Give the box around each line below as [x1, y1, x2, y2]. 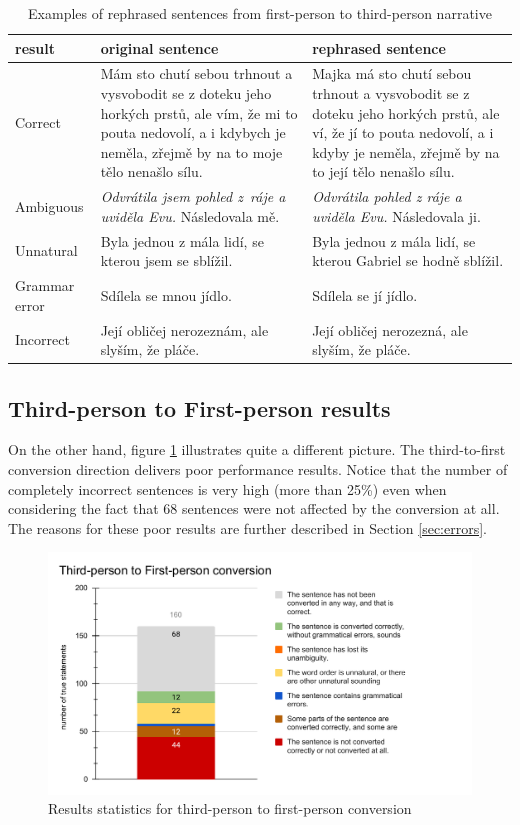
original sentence [100, 37, 219, 58]
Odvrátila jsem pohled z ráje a [100, 186, 286, 207]
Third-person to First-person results [8, 392, 391, 423]
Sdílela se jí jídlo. [312, 284, 418, 305]
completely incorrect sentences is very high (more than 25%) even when [8, 478, 447, 499]
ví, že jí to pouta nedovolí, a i [312, 122, 494, 143]
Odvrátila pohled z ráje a [312, 186, 462, 207]
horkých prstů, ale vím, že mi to [100, 102, 298, 123]
